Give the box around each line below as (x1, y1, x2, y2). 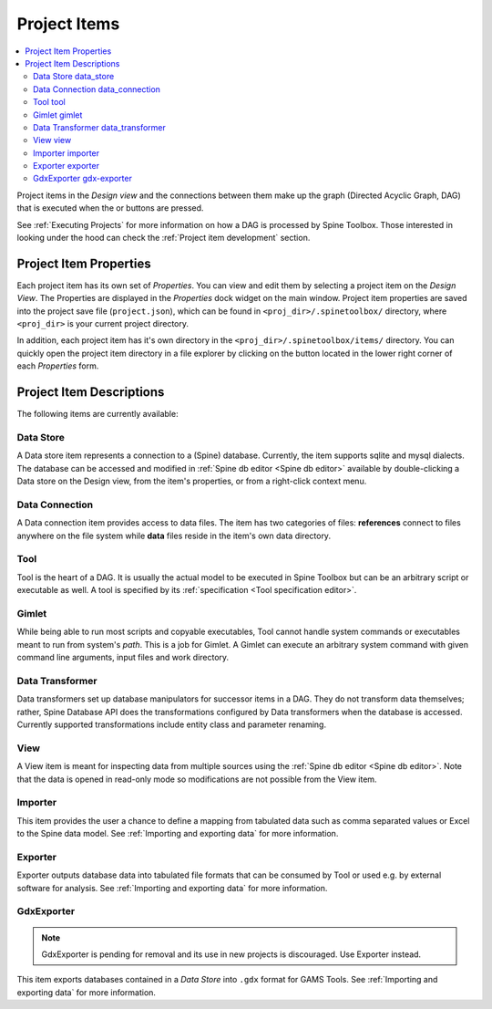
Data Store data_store (33, 71, 115, 82)
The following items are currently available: (16, 409, 179, 420)
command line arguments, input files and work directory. (16, 652, 230, 663)
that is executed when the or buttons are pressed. (16, 203, 204, 213)
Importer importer (33, 147, 100, 159)
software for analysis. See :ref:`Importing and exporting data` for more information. (16, 882, 328, 893)
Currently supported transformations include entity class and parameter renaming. (16, 719, 327, 730)
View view (33, 135, 72, 146)
